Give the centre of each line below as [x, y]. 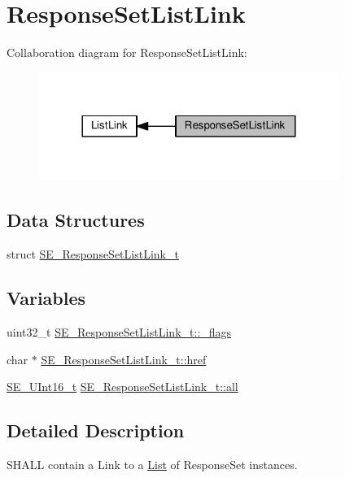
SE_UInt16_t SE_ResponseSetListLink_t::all [122, 387]
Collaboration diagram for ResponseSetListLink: [127, 52]
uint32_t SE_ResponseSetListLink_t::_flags [119, 332]
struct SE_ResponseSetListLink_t [93, 254]
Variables [46, 298]
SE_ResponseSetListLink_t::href [124, 359]
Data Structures [76, 220]
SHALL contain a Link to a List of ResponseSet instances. [152, 465]
